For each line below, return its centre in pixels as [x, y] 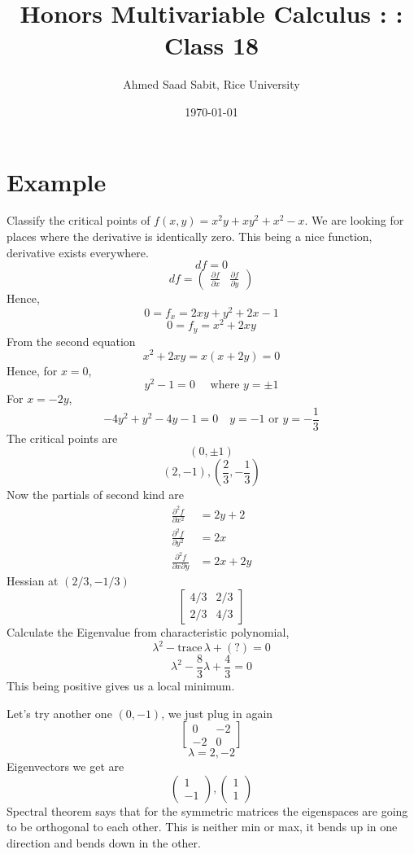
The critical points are [62, 438]
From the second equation [71, 341]
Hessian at [33, 581]
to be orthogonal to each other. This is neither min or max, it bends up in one [202, 827]
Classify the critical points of [78, 220]
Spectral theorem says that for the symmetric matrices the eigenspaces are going [207, 810]
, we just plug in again [217, 713]
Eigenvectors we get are [65, 766]
